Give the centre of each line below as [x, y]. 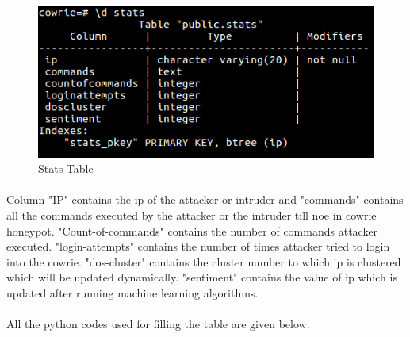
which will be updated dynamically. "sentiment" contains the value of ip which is [202, 277]
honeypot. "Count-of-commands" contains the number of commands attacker [192, 230]
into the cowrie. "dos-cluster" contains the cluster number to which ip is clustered [204, 261]
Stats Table [66, 168]
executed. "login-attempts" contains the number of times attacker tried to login [198, 246]
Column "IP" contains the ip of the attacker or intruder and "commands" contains [205, 199]
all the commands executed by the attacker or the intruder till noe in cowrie [192, 214]
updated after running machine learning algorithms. [132, 292]
